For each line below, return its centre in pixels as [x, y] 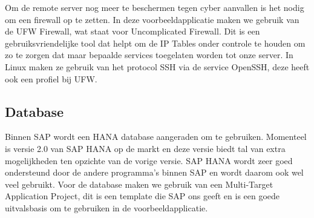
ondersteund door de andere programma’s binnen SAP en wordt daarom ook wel [154, 172]
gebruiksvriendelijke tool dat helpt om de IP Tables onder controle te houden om [155, 43]
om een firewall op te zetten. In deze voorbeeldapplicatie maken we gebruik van [152, 19]
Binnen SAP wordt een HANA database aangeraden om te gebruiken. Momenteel [156, 137]
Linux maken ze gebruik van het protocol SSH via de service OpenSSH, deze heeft [157, 66]
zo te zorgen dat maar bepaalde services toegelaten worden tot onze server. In [149, 55]
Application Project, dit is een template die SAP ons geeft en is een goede [142, 196]
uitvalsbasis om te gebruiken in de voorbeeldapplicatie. [106, 207]
